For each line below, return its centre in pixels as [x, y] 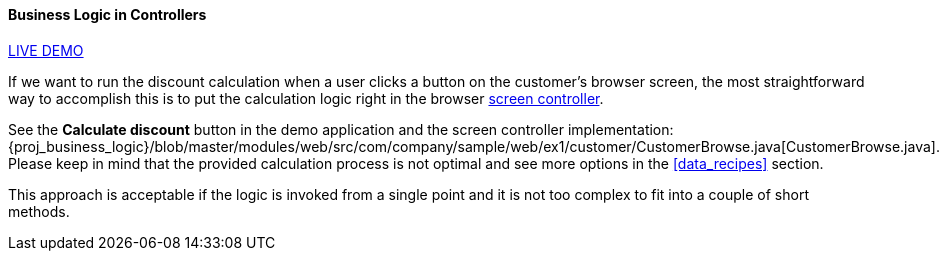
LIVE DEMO [46, 50]
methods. [39, 211]
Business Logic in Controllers [107, 14]
